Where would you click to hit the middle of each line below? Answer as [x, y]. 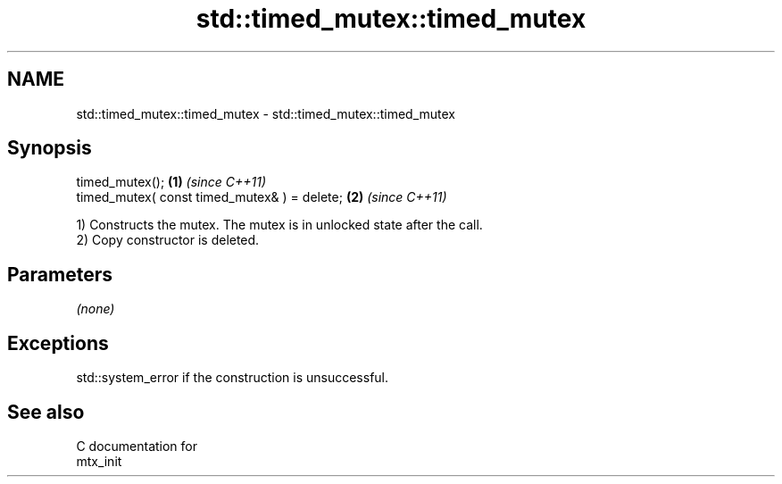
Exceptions [58, 343]
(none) [96, 309]
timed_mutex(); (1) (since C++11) [171, 182]
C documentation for [137, 446]
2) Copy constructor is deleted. [168, 240]
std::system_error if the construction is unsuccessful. [233, 378]
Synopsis [50, 148]
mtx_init [99, 461]
